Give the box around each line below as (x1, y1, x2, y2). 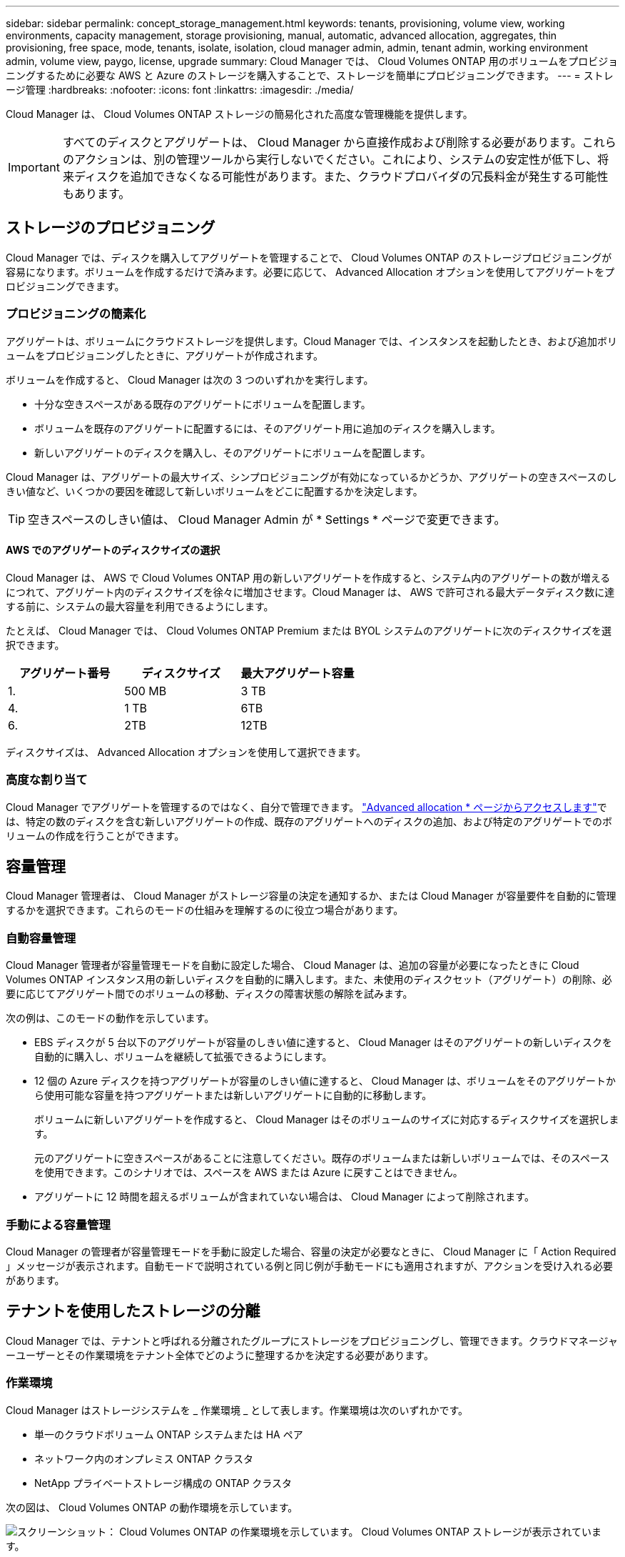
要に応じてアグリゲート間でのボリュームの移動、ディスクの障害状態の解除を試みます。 (6, 988, 413, 1000)
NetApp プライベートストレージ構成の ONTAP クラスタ (34, 1476, 293, 1489)
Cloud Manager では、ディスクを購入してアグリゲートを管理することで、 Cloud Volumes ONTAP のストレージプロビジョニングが (6, 251, 612, 264)
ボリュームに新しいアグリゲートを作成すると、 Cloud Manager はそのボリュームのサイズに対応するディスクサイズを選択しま (34, 1113, 619, 1126)
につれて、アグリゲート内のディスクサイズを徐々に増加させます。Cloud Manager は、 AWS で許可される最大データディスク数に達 (6, 585, 615, 598)
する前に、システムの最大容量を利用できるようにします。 (6, 600, 274, 612)
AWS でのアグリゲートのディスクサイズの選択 (6, 544, 220, 557)
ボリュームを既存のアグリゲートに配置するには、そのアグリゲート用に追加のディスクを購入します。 (34, 422, 501, 434)
